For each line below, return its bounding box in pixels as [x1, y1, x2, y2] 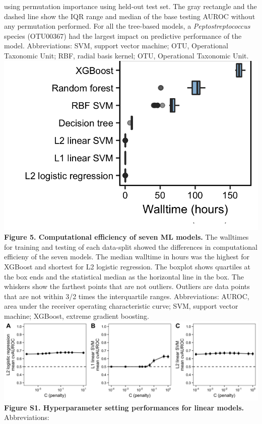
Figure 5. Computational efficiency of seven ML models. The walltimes [4, 232, 249, 242]
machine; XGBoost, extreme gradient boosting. [4, 310, 149, 321]
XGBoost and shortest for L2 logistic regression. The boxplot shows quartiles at [4, 261, 251, 271]
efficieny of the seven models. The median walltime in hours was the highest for [4, 251, 249, 262]
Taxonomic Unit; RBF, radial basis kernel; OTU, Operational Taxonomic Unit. [4, 50, 249, 60]
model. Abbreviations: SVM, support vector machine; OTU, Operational [4, 40, 228, 51]
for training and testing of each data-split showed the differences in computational [4, 241, 257, 252]
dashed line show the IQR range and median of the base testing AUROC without [4, 11, 255, 21]
